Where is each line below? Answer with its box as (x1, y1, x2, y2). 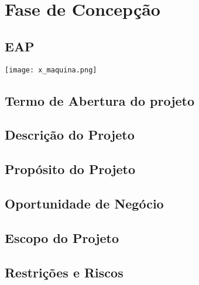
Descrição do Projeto (5, 126, 135, 144)
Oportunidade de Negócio (5, 194, 164, 212)
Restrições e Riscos (5, 263, 123, 281)
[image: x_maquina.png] (5, 65, 97, 74)
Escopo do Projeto (5, 228, 119, 246)
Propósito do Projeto (5, 160, 136, 178)
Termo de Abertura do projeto (5, 91, 195, 109)
